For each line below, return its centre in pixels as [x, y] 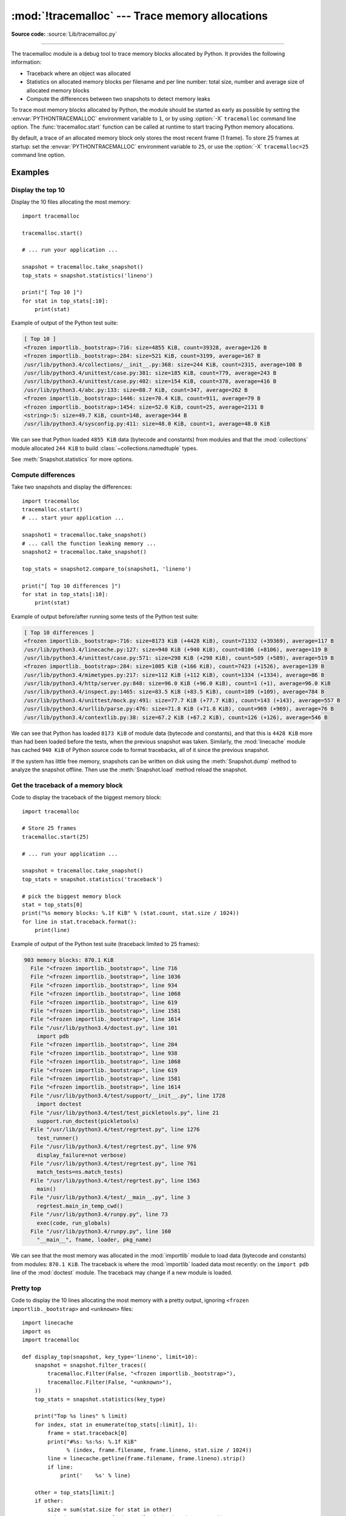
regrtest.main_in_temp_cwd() [80, 1206]
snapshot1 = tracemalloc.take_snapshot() [84, 535]
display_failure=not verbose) [82, 1155]
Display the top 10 [38, 190]
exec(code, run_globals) [74, 1223]
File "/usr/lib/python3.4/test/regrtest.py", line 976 [114, 1147]
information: [26, 62]
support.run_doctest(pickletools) [88, 1121]
